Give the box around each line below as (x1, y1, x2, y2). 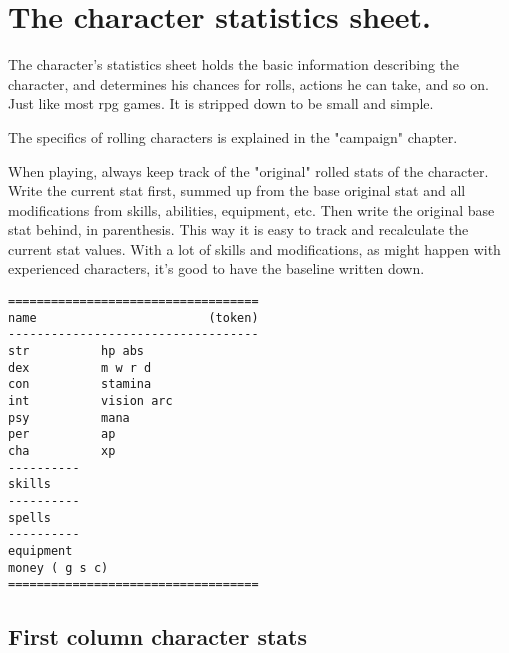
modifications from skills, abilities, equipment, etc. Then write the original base (8, 199, 495, 220)
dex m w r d (8, 360, 152, 375)
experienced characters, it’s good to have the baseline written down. (8, 258, 425, 279)
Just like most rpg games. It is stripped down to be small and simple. (8, 93, 434, 114)
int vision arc (8, 394, 173, 408)
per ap (8, 427, 116, 442)
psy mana (8, 410, 130, 425)
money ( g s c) (8, 560, 109, 575)
